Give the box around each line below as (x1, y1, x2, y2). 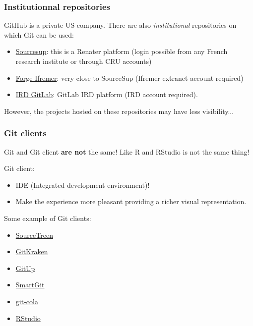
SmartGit (15, 279, 45, 290)
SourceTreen (15, 229, 53, 240)
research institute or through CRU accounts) (15, 56, 152, 66)
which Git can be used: (4, 29, 74, 40)
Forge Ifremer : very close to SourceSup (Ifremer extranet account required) (15, 72, 244, 83)
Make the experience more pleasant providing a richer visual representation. (15, 196, 247, 207)
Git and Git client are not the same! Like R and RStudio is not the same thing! (4, 146, 250, 157)
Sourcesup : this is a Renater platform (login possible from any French (15, 46, 228, 56)
